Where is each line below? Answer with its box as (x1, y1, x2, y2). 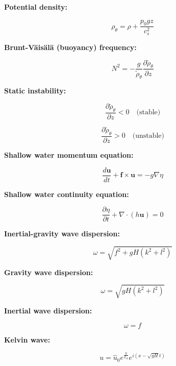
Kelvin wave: (4, 334, 51, 345)
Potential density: (4, 2, 67, 12)
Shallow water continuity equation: (4, 188, 129, 199)
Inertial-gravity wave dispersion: (4, 228, 120, 239)
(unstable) (132, 132, 165, 140)
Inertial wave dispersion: (4, 305, 92, 315)
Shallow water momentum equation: (4, 150, 134, 160)
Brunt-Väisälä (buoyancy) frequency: (4, 41, 137, 52)
